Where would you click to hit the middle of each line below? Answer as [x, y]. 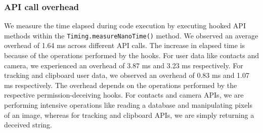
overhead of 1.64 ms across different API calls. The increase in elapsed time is [125, 45]
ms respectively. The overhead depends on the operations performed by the [121, 85]
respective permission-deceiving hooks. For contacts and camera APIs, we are [124, 95]
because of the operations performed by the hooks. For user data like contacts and [131, 55]
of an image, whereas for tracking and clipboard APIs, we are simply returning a [129, 115]
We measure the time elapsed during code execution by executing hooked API [125, 26]
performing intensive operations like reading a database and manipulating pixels [128, 105]
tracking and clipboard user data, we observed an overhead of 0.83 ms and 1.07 [127, 75]
